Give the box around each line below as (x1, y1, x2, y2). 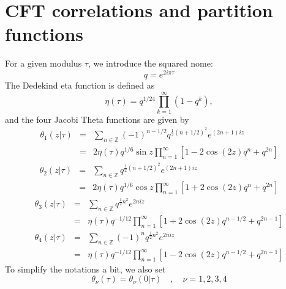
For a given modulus (5, 57, 82, 70)
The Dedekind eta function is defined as (5, 78, 155, 91)
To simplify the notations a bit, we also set (5, 262, 166, 275)
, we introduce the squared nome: (88, 57, 213, 70)
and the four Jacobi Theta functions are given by (5, 112, 189, 125)
